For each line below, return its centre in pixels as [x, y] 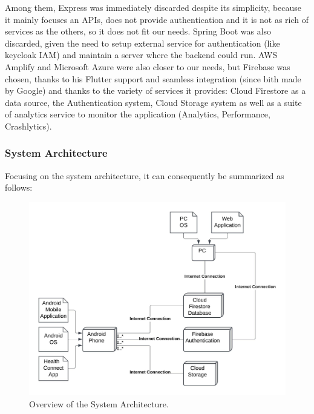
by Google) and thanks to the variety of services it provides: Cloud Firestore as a [155, 90]
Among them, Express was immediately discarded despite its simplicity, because [153, 7]
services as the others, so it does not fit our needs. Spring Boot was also [138, 31]
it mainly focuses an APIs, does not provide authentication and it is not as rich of [157, 19]
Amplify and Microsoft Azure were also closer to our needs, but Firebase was [148, 66]
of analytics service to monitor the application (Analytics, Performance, [138, 114]
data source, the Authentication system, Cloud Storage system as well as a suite [153, 102]
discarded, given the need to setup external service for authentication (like [142, 43]
